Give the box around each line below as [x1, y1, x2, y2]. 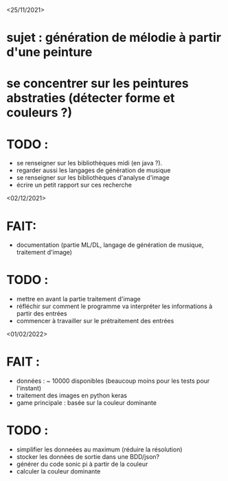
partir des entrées [16, 309, 67, 318]
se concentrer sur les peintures [6, 75, 190, 91]
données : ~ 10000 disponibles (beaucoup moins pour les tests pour [16, 377, 210, 385]
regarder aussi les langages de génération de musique [16, 166, 171, 174]
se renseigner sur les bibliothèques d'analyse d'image [16, 174, 170, 182]
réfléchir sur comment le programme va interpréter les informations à [16, 302, 213, 311]
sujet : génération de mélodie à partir [6, 30, 221, 45]
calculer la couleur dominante [16, 467, 101, 476]
